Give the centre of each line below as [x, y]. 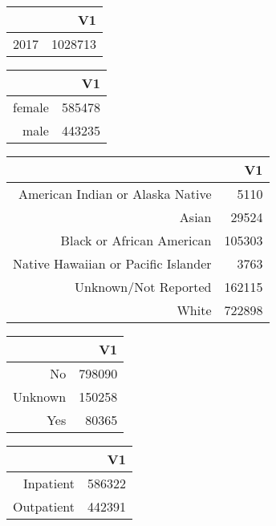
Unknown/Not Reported [143, 287]
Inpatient [49, 483]
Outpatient [44, 506]
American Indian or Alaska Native [115, 194]
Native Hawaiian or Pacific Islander [112, 263]
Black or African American [136, 240]
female [31, 107]
